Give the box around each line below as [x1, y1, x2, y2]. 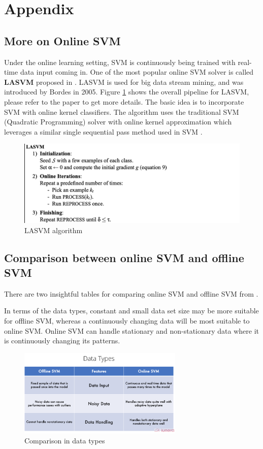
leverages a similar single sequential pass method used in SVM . [4, 126, 203, 137]
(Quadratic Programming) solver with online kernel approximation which [4, 116, 232, 127]
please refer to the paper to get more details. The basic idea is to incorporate [4, 96, 244, 107]
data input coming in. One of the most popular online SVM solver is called [20, 67, 254, 77]
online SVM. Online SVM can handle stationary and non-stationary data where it [4, 325, 259, 336]
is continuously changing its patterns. [4, 335, 120, 346]
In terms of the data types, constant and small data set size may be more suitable [4, 305, 259, 316]
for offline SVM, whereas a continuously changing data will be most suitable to [4, 315, 250, 326]
